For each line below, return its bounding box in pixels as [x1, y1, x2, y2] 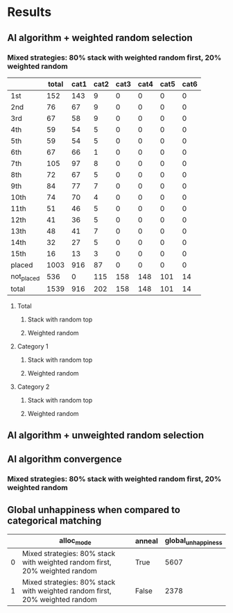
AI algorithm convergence [7, 453, 123, 465]
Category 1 [17, 342, 49, 351]
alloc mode [58, 535, 92, 546]
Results [7, 4, 52, 20]
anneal [135, 536, 158, 546]
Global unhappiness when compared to [7, 504, 180, 516]
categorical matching [7, 515, 102, 527]
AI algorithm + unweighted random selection [7, 430, 205, 442]
